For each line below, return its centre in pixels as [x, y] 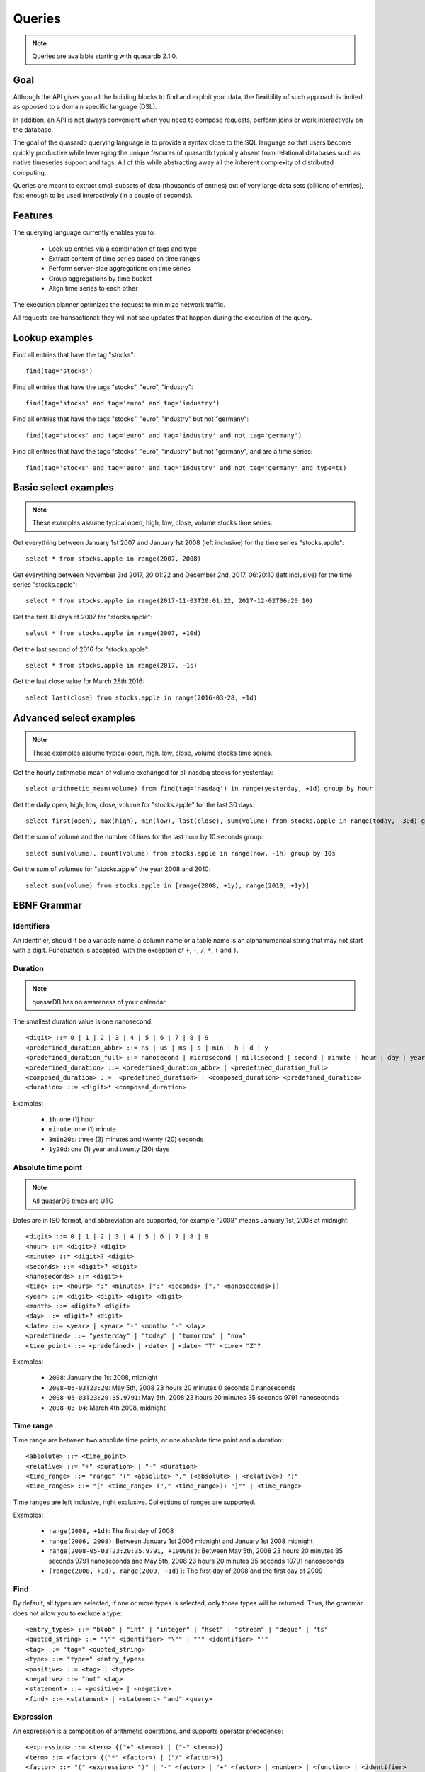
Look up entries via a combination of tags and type [123, 249]
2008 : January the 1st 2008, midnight [103, 1378]
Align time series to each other [93, 288]
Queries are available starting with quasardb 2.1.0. [105, 56]
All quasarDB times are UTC [73, 1201]
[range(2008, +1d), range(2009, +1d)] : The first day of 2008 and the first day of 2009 [186, 1571]
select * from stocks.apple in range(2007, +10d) [114, 633]
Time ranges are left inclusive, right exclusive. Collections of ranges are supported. [134, 1502]
